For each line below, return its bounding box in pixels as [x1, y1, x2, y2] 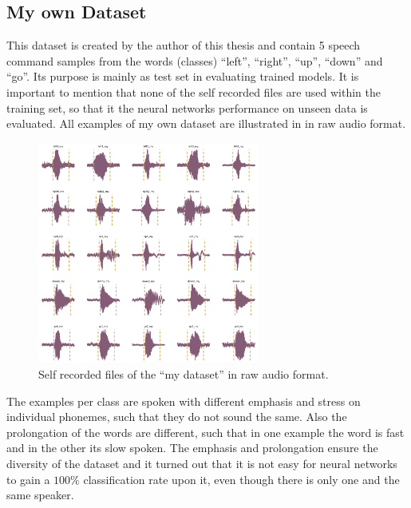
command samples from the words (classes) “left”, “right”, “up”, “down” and [6, 52, 383, 69]
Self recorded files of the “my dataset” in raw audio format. [38, 365, 329, 382]
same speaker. [6, 486, 74, 503]
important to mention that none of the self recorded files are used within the [6, 83, 381, 100]
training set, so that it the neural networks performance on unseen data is [6, 99, 368, 116]
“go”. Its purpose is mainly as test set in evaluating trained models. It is [6, 68, 359, 85]
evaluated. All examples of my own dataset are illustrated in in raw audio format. [6, 115, 406, 132]
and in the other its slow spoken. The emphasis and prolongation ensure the [6, 439, 378, 456]
